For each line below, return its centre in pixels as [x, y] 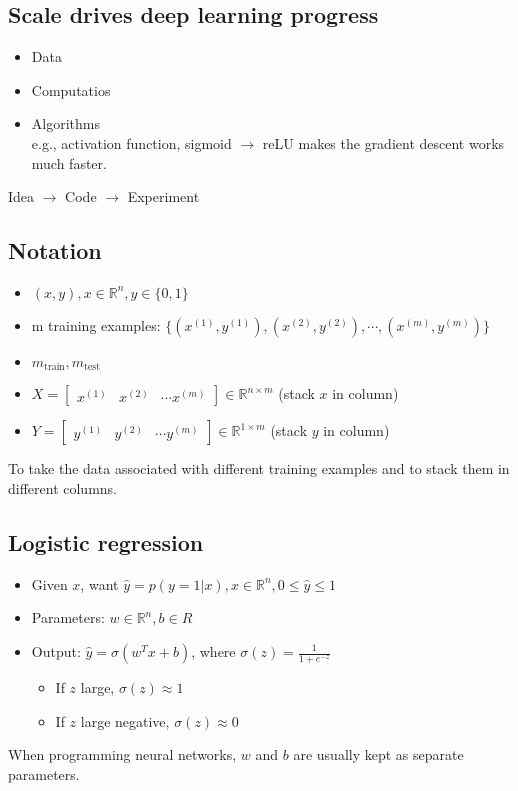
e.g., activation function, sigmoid [131, 142]
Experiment [163, 196]
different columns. [63, 488]
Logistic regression [106, 542]
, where [213, 651]
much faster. [69, 162]
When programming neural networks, [122, 754]
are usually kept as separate [378, 754]
